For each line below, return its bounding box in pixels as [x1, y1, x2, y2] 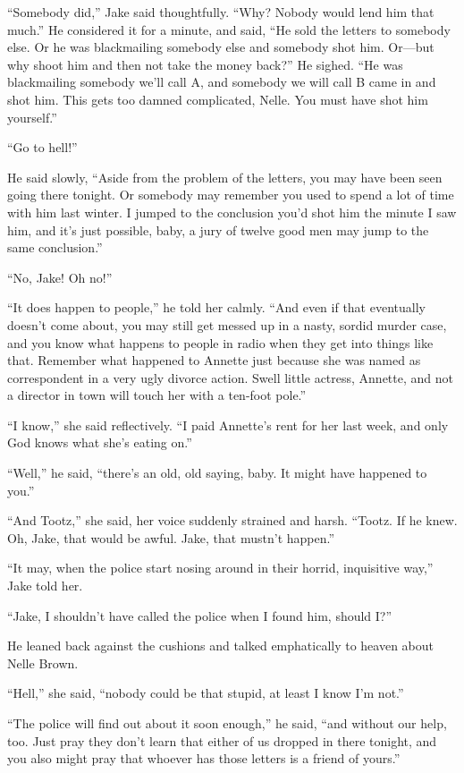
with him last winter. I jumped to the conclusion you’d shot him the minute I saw [7, 202, 457, 221]
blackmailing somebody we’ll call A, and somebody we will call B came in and [7, 72, 436, 91]
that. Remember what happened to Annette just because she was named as [7, 351, 421, 370]
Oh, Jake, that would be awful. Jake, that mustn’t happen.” [7, 528, 335, 547]
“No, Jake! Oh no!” [7, 268, 113, 286]
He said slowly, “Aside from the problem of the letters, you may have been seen [7, 167, 443, 186]
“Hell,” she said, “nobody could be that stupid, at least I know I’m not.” [7, 684, 404, 702]
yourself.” [7, 107, 57, 126]
